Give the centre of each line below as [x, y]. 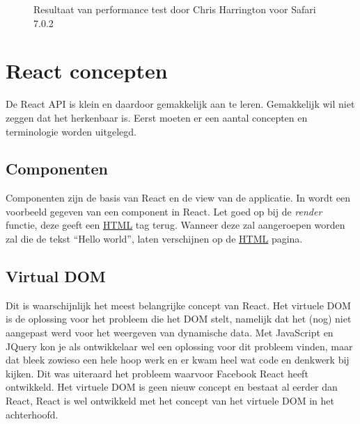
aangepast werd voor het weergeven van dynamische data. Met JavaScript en [170, 333]
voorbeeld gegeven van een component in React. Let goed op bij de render [164, 211]
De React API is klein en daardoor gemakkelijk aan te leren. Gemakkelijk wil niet [180, 104]
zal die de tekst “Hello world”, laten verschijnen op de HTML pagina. [154, 239]
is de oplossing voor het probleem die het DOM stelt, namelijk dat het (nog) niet [179, 319]
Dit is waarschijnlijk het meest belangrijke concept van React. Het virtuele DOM [178, 305]
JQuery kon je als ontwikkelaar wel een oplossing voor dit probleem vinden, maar [179, 346]
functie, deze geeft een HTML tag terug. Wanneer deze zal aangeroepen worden [175, 225]
